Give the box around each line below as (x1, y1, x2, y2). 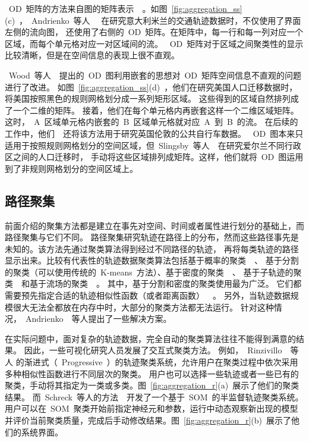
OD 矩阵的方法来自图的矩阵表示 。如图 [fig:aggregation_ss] (8, 2, 242, 14)
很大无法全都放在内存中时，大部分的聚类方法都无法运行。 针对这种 (12, 300, 274, 313)
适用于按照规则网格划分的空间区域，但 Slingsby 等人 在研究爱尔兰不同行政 (5, 139, 301, 151)
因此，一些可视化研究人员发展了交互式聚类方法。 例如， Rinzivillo (24, 344, 282, 356)
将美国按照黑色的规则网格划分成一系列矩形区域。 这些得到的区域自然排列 (5, 92, 291, 105)
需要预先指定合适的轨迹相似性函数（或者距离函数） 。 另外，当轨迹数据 (5, 289, 291, 302)
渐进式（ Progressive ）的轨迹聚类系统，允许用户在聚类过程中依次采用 (24, 356, 298, 368)
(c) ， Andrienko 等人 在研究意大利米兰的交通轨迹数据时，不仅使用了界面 (5, 14, 301, 26)
